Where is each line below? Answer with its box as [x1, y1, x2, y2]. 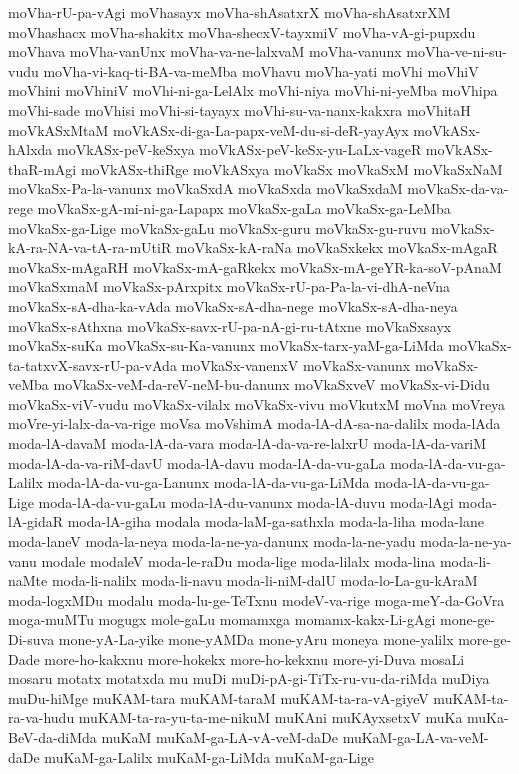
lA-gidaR [8, 511, 64, 532]
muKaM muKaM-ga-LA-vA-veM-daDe [101, 726, 338, 747]
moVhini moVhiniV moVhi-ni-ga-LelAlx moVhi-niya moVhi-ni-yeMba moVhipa [8, 80, 498, 101]
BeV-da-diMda [8, 726, 97, 747]
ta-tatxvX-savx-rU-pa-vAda [8, 354, 177, 375]
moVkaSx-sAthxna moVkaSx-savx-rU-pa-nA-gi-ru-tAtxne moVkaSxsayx [8, 315, 452, 336]
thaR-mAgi [8, 158, 77, 179]
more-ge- [458, 629, 512, 649]
